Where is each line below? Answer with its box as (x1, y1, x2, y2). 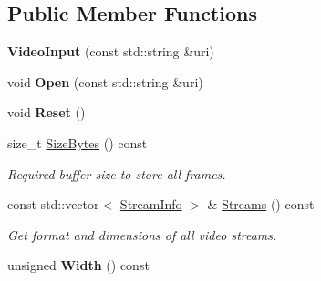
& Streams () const (207, 195, 315, 214)
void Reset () (7, 103, 86, 122)
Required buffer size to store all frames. (7, 164, 226, 183)
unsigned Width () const (7, 256, 150, 275)
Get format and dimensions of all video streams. (7, 225, 277, 244)
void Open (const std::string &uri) (7, 72, 203, 91)
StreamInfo (119, 195, 182, 214)
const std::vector (7, 195, 99, 214)
